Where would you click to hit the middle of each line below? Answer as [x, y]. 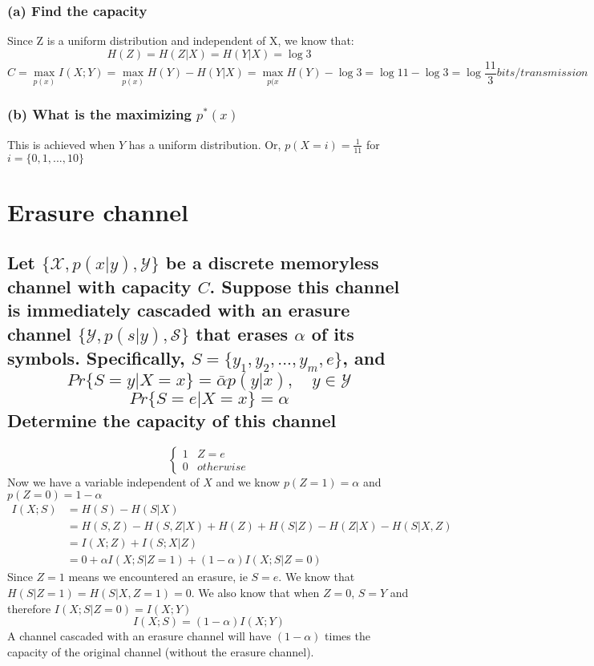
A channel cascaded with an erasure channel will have [139, 636]
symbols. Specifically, [96, 357]
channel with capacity [99, 287]
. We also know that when [255, 592]
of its [333, 333]
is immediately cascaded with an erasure [179, 310]
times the [348, 636]
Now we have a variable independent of [103, 481]
